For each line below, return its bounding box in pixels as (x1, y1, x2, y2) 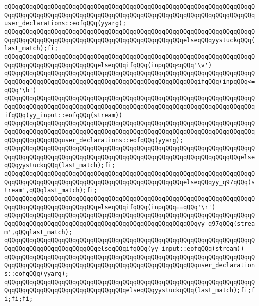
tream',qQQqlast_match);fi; (4, 187, 98, 194)
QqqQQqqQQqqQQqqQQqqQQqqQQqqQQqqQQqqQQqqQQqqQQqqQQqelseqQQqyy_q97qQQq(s (4, 178, 255, 186)
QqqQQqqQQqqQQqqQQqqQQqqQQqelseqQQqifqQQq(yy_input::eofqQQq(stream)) (4, 245, 244, 253)
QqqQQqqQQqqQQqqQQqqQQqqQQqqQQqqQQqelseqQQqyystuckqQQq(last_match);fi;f (4, 287, 255, 294)
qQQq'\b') (4, 86, 37, 94)
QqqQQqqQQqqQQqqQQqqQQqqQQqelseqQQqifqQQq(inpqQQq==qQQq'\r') (4, 203, 216, 211)
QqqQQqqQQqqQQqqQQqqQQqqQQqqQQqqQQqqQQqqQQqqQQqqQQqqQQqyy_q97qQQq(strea (4, 220, 255, 228)
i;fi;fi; (4, 295, 33, 302)
